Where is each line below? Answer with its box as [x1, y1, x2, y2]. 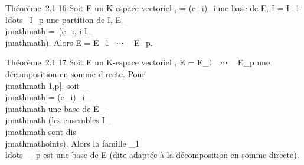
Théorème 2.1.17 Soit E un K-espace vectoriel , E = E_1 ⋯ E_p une [5, 56, 270, 68]
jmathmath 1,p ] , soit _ [5, 79, 89, 91]
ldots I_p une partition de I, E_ [5, 13, 128, 25]
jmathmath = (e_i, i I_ [5, 25, 94, 37]
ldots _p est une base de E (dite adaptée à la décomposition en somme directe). [5, 148, 299, 161]
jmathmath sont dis [5, 125, 76, 137]
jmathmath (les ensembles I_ [5, 114, 112, 126]
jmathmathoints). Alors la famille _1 [5, 137, 139, 149]
